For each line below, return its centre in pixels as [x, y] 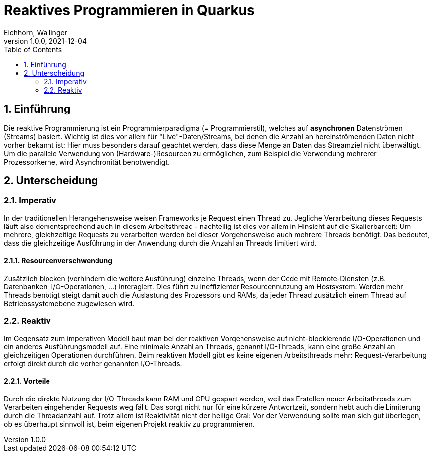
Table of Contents [33, 49]
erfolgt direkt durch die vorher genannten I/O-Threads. [93, 363]
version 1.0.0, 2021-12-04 [45, 41]
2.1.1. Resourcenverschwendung [58, 261]
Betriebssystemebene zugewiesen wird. [69, 304]
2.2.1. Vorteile [27, 381]
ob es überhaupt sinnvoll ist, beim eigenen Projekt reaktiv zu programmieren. [129, 424]
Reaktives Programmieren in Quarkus [129, 10]
